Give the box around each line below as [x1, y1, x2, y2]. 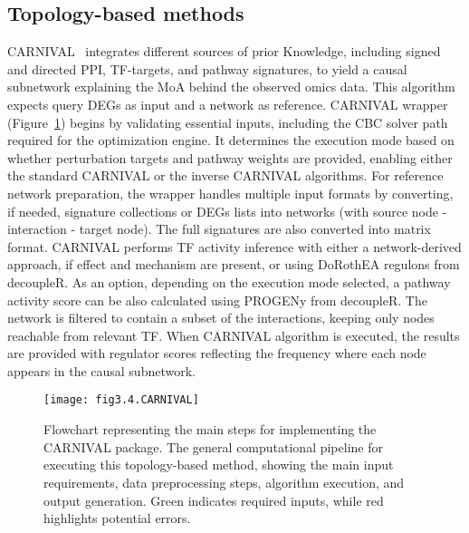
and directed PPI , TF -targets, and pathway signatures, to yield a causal [7, 59, 407, 78]
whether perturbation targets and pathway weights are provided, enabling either [7, 148, 453, 167]
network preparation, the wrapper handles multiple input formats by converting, [7, 183, 454, 202]
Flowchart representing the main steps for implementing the [43, 420, 377, 439]
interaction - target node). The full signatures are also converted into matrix [7, 219, 431, 238]
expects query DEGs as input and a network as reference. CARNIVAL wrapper [7, 94, 448, 113]
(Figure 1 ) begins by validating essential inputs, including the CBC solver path [7, 112, 448, 131]
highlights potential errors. [43, 509, 191, 528]
